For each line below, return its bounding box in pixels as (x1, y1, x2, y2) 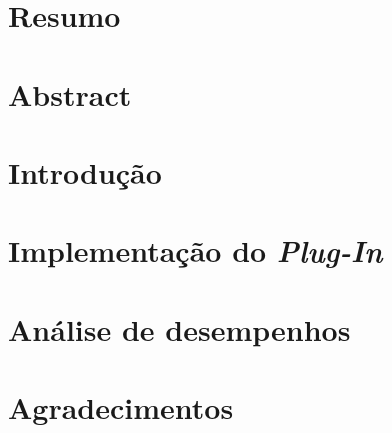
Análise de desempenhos (8, 308, 351, 349)
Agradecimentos (8, 387, 234, 428)
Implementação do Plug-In (8, 230, 383, 272)
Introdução (8, 151, 162, 192)
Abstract (8, 73, 132, 114)
